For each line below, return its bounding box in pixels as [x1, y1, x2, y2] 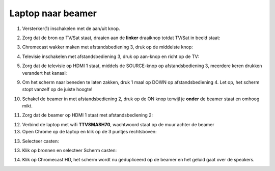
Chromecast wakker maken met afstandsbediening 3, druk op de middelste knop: [22, 44, 193, 50]
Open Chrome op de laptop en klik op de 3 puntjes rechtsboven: [22, 129, 157, 135]
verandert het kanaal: [22, 70, 67, 76]
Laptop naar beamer [9, 8, 97, 19]
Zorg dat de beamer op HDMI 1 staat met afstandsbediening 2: [22, 112, 153, 118]
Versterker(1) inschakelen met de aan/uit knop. [22, 25, 120, 32]
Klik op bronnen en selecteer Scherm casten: [22, 148, 117, 154]
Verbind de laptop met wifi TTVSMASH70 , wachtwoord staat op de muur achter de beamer [22, 121, 214, 127]
